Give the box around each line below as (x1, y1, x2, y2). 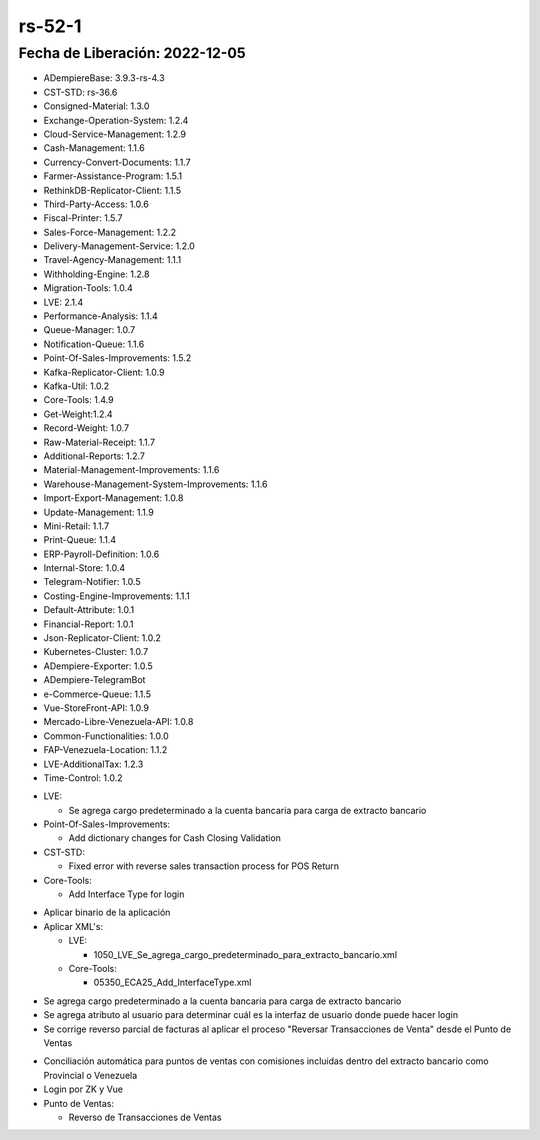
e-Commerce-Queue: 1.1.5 (43, 688, 152, 700)
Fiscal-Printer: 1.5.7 (43, 212, 123, 224)
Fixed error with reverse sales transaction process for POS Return (68, 860, 340, 872)
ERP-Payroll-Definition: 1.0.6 (43, 548, 160, 560)
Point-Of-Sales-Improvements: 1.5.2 (43, 352, 192, 364)
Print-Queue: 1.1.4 (43, 534, 117, 546)
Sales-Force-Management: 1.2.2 (43, 226, 177, 238)
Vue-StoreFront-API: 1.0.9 (43, 701, 150, 714)
